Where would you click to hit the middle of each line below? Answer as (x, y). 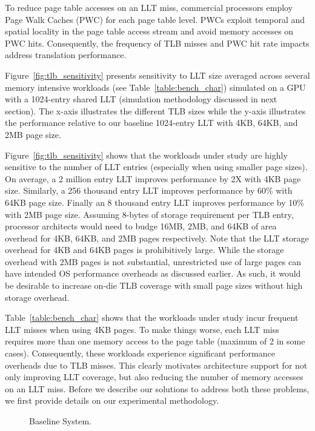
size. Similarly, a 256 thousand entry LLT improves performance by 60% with (149, 190)
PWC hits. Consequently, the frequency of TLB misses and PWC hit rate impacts (157, 43)
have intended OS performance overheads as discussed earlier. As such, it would (153, 273)
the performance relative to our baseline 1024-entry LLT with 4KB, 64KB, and (151, 123)
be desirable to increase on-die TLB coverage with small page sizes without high (154, 285)
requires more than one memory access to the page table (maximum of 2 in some (155, 341)
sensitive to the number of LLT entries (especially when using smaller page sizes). (156, 167)
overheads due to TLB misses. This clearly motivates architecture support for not (156, 365)
